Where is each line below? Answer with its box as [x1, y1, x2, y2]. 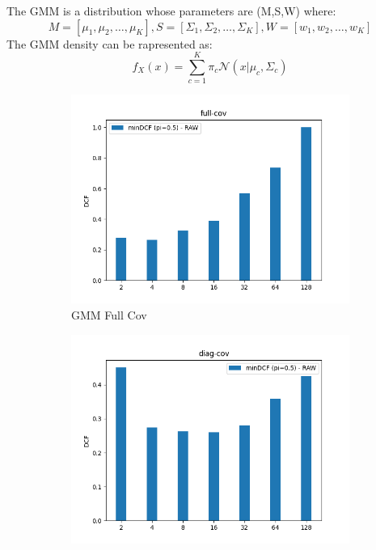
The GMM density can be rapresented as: [6, 35, 213, 52]
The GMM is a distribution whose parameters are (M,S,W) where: [6, 2, 336, 19]
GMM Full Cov [71, 306, 147, 323]
